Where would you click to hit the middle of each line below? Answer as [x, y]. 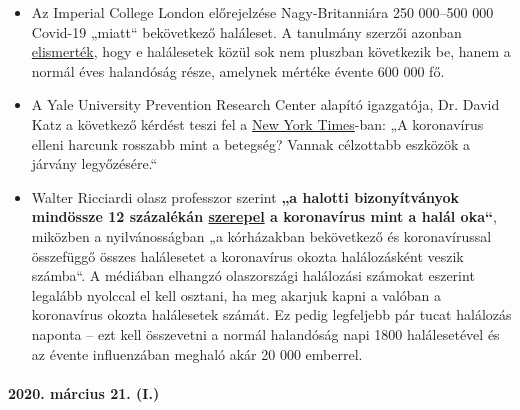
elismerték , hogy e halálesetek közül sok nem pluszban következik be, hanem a [271, 51]
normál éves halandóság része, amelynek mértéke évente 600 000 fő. [238, 70]
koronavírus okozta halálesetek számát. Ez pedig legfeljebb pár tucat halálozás [271, 314]
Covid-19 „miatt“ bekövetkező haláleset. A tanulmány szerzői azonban [246, 31]
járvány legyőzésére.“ [94, 163]
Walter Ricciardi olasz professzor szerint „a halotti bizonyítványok [245, 196]
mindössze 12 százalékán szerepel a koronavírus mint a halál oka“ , [264, 216]
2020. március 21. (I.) [84, 392]
